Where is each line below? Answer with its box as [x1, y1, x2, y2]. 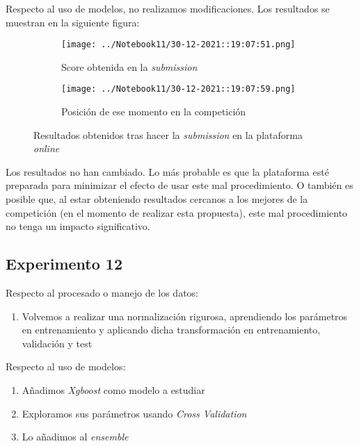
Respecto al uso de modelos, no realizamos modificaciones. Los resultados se [6, 1, 330, 15]
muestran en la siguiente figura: [6, 15, 140, 29]
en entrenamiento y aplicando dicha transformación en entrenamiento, [22, 322, 321, 337]
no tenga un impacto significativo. [6, 219, 150, 233]
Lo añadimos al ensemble [22, 429, 129, 444]
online [33, 141, 60, 156]
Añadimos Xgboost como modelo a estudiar [22, 383, 205, 397]
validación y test [22, 336, 93, 350]
